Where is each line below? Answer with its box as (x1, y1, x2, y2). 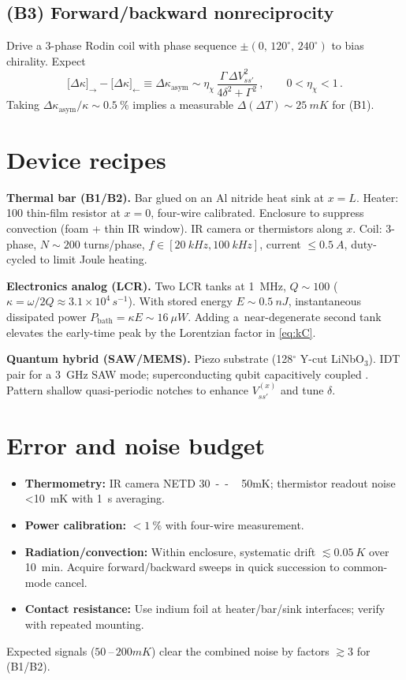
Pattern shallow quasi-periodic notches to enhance (6, 382, 248, 398)
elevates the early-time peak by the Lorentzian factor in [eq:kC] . (6, 323, 316, 340)
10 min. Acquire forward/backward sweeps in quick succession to (24, 559, 340, 575)
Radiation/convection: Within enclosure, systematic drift (24, 543, 316, 559)
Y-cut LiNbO (300, 350, 364, 367)
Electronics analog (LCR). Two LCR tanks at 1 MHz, (6, 277, 286, 293)
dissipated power (6, 308, 87, 325)
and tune (280, 382, 324, 398)
